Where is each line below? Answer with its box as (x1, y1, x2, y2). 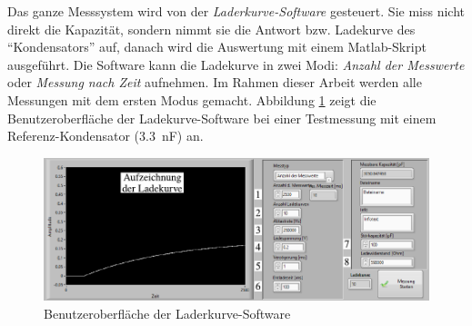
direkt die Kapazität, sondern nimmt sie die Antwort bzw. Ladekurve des (7, 19, 416, 38)
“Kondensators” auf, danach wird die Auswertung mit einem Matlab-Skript (7, 37, 427, 56)
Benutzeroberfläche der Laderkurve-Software (44, 303, 291, 322)
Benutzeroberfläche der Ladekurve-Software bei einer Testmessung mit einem (7, 108, 437, 127)
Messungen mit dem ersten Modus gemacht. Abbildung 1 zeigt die (7, 90, 377, 109)
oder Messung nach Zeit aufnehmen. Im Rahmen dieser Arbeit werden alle (7, 73, 422, 92)
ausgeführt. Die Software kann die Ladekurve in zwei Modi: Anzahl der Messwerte (7, 54, 465, 74)
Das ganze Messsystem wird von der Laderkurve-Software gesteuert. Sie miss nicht (7, 2, 465, 20)
